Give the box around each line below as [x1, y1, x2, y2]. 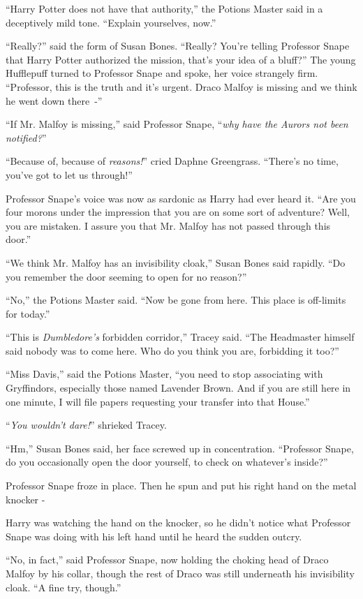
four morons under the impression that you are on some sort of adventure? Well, [6, 205, 350, 219]
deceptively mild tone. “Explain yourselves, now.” [6, 15, 216, 29]
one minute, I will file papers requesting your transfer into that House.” [6, 394, 310, 408]
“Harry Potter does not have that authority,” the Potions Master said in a [6, 1, 323, 15]
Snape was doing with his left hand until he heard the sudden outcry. [6, 528, 302, 543]
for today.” [6, 306, 50, 320]
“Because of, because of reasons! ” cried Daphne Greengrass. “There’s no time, [6, 154, 339, 168]
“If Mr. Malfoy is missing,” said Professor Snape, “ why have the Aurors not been [6, 117, 348, 131]
